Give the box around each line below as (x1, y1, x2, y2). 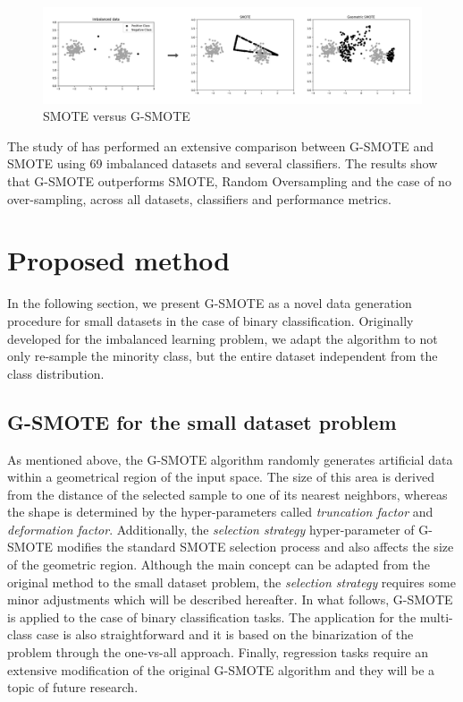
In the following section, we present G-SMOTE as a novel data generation (7, 294, 412, 312)
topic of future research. (7, 678, 139, 697)
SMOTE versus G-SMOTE (43, 107, 190, 125)
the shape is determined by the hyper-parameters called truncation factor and (7, 502, 434, 521)
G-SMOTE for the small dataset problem (7, 407, 397, 435)
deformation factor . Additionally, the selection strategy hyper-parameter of (7, 519, 415, 538)
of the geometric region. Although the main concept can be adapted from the (7, 555, 431, 574)
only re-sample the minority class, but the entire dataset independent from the (7, 347, 438, 365)
